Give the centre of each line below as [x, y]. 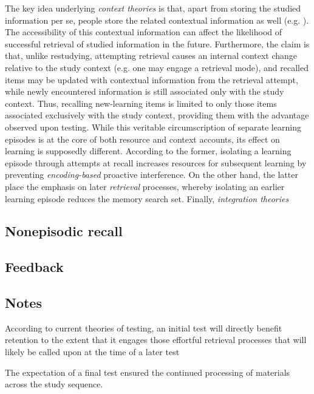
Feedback [34, 267]
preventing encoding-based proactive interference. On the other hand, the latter [152, 175]
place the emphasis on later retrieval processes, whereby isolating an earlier [145, 186]
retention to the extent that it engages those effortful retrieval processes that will [156, 340]
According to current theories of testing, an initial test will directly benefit [144, 328]
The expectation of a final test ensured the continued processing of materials [148, 372]
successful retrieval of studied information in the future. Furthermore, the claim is [157, 43]
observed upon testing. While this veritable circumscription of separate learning [153, 127]
